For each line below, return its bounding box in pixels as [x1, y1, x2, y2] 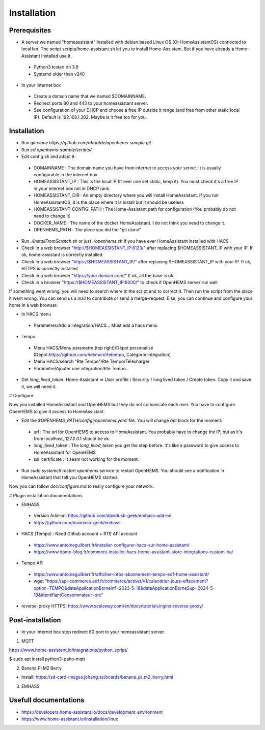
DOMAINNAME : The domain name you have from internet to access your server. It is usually [33, 165, 221, 171]
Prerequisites [9, 26, 51, 34]
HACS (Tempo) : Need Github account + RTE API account [21, 531, 137, 537]
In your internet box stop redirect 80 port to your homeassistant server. [21, 629, 165, 635]
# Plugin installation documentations [9, 492, 83, 498]
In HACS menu [21, 311, 51, 317]
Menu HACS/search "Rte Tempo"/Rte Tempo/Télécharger [33, 358, 150, 364]
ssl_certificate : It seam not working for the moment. [33, 456, 139, 462]
